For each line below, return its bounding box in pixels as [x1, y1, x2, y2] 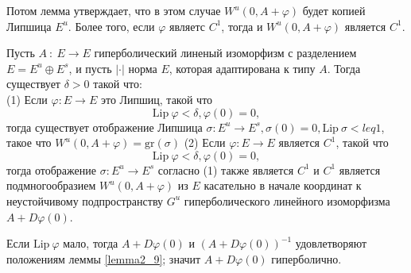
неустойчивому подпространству [6, 192, 164, 209]
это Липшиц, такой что [100, 90, 213, 107]
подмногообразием [6, 177, 96, 194]
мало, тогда [63, 235, 118, 252]
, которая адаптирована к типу [169, 60, 316, 76]
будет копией [302, 2, 366, 18]
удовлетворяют [295, 235, 367, 252]
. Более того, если [68, 17, 155, 34]
